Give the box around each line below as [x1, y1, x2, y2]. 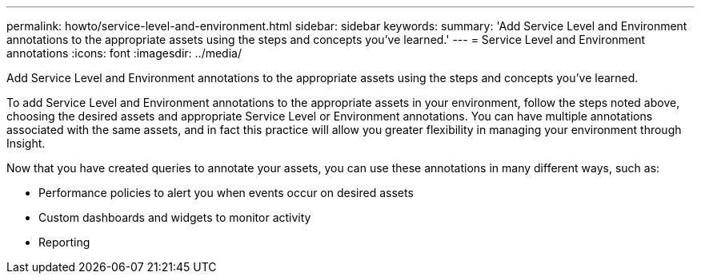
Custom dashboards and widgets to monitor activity [38, 211, 311, 224]
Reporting [38, 235, 90, 249]
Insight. [6, 136, 46, 150]
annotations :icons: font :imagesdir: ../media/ [6, 46, 242, 60]
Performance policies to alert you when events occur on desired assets [38, 186, 414, 199]
